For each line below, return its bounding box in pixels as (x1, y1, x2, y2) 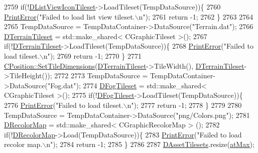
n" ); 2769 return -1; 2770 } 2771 (43, 50, 142, 61)
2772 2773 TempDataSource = (54, 70, 148, 81)
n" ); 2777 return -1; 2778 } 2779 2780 (127, 99, 242, 110)
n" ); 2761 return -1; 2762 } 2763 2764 (139, 11, 253, 22)
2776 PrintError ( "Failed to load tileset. (4, 99, 123, 110)
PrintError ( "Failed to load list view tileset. (4, 11, 135, 22)
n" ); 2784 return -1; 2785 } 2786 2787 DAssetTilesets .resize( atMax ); (46, 139, 254, 149)
